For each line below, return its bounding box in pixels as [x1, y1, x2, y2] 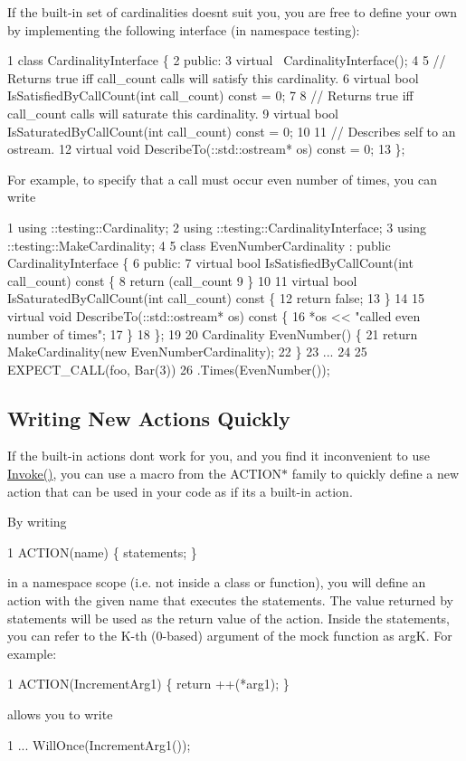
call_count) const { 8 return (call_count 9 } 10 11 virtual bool [7, 271, 357, 290]
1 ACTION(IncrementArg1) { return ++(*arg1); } [7, 674, 290, 693]
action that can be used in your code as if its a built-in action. [7, 481, 353, 500]
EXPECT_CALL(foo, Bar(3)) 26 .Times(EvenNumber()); [7, 359, 330, 378]
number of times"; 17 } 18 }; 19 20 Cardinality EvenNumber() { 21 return [7, 324, 418, 343]
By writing [7, 512, 67, 531]
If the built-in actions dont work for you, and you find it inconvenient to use [7, 446, 430, 465]
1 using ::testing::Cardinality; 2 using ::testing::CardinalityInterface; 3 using [7, 217, 426, 236]
